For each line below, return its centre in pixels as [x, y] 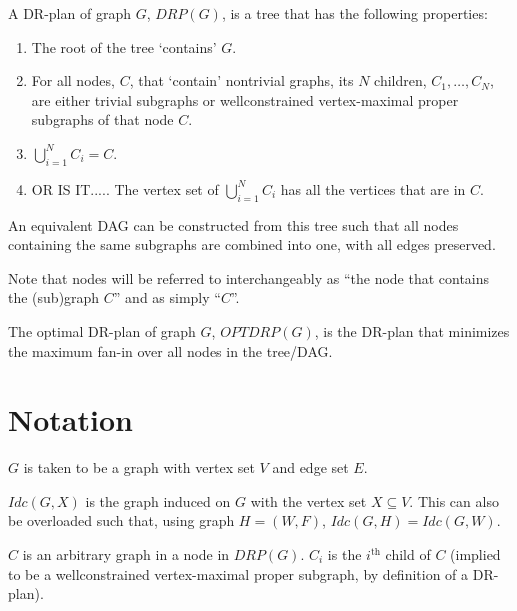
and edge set [310, 467]
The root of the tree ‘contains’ [124, 46]
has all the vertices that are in [373, 188]
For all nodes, [73, 80]
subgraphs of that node [102, 119]
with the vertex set [308, 500]
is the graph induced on [158, 500]
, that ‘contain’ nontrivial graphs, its [241, 80]
